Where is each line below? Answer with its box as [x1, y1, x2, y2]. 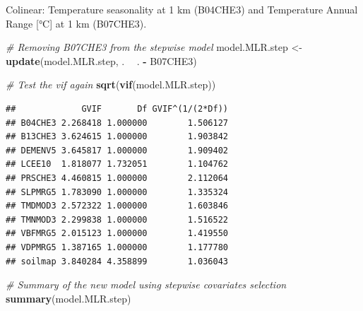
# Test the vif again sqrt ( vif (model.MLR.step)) [6, 77, 216, 92]
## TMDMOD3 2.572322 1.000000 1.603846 [6, 201, 228, 211]
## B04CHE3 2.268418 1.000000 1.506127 [6, 117, 228, 128]
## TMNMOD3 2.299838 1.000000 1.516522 [6, 214, 228, 225]
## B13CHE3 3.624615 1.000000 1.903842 [6, 131, 228, 142]
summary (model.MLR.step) [6, 291, 131, 305]
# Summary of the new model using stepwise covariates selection [6, 277, 287, 292]
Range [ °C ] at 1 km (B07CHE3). [6, 16, 147, 30]
